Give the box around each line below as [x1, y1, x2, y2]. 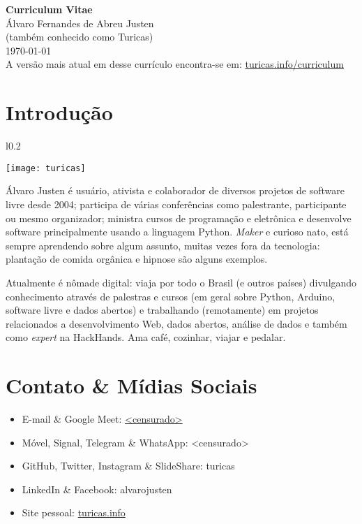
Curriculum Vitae [6, 2, 93, 16]
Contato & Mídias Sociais [6, 371, 257, 400]
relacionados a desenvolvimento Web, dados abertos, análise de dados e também [6, 316, 347, 330]
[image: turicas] [6, 163, 86, 173]
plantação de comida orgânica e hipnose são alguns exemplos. [6, 252, 268, 266]
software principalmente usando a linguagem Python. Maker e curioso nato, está [6, 224, 349, 239]
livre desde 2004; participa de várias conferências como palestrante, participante [6, 196, 347, 211]
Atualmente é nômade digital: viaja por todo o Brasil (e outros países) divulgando [6, 275, 357, 289]
